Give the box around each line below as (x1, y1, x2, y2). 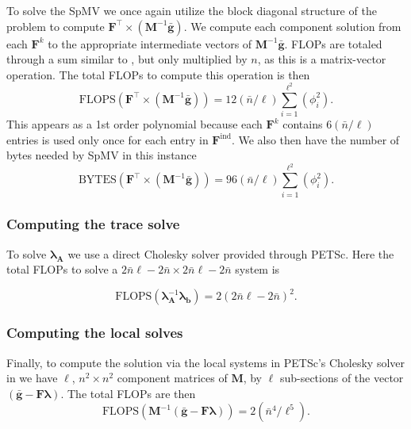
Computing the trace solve (6, 214, 180, 234)
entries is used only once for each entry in (6, 131, 209, 147)
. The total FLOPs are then (60, 385, 196, 401)
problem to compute (6, 17, 105, 34)
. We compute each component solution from (183, 17, 401, 34)
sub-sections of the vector (279, 370, 404, 386)
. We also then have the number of (231, 131, 400, 147)
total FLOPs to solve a (6, 261, 118, 278)
